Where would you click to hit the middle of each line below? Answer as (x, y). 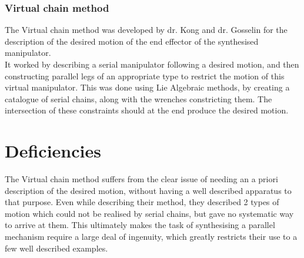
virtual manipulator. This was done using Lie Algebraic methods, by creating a (147, 87)
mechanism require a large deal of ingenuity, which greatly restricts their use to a (151, 237)
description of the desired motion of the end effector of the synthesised (132, 41)
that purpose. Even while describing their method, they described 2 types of (142, 202)
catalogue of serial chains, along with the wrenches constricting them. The (138, 98)
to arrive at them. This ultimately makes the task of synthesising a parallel (140, 225)
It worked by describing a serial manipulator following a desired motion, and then (152, 64)
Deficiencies (53, 151)
